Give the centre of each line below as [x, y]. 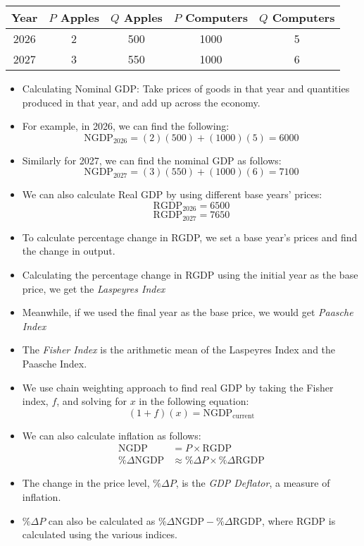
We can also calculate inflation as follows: [112, 435]
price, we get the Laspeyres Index [94, 288]
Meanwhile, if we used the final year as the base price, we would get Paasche [188, 312]
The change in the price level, [86, 483]
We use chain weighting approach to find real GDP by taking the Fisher [178, 387]
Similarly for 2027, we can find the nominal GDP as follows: [152, 160]
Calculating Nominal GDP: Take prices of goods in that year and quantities [186, 88]
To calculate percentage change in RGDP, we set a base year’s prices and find [190, 237]
